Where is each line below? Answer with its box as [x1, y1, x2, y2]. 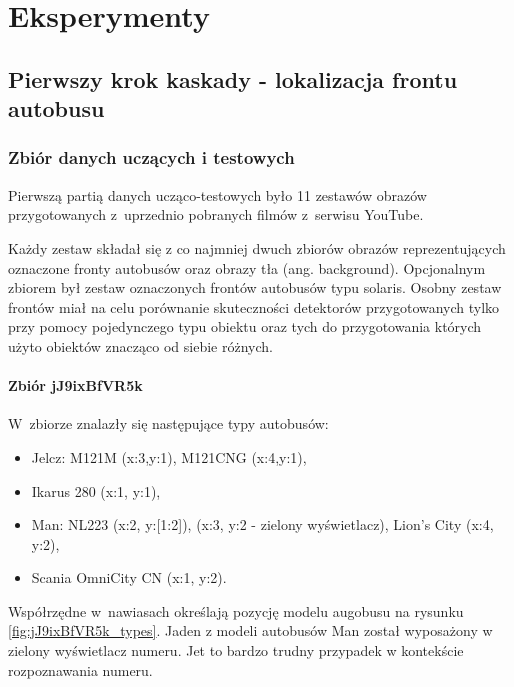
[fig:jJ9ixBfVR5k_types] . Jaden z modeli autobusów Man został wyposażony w [8, 620, 493, 641]
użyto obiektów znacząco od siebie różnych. [8, 335, 273, 356]
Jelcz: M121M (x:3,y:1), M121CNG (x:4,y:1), [31, 446, 307, 467]
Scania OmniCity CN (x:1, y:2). [31, 567, 227, 588]
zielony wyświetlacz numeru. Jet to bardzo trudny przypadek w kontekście [8, 640, 464, 661]
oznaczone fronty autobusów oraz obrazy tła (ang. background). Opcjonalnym [8, 257, 486, 278]
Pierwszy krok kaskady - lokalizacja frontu [8, 63, 458, 94]
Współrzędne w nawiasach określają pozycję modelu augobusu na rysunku [8, 600, 464, 621]
